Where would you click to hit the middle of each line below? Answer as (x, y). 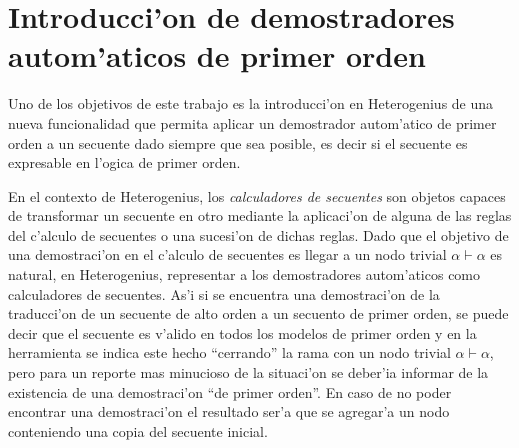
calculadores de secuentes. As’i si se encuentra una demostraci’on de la (224, 293)
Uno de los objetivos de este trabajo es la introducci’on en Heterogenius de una (251, 103)
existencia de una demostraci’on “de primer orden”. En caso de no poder (230, 391)
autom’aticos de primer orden (217, 55)
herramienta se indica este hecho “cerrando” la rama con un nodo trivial (229, 352)
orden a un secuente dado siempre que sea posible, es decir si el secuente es (238, 142)
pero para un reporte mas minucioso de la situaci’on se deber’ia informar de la (248, 372)
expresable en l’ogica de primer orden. (124, 162)
